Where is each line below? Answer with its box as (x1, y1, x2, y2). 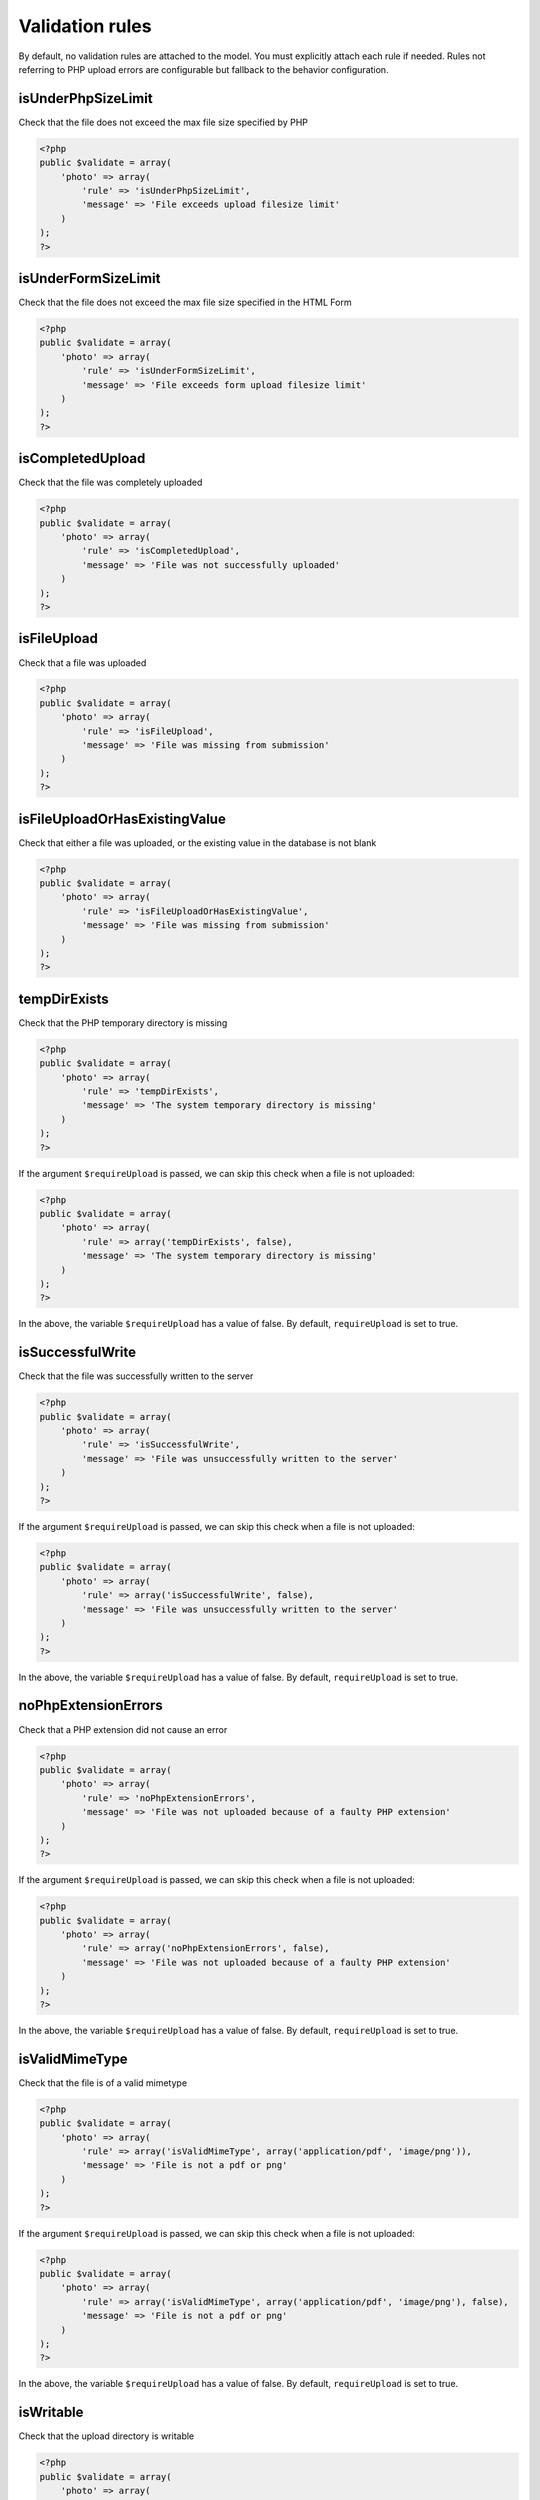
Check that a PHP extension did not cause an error (18, 1723, 228, 1735)
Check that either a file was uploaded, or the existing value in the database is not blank (18, 836, 377, 849)
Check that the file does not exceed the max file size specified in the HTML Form (18, 296, 352, 309)
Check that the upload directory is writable (18, 2430, 195, 2442)
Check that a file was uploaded (18, 656, 147, 669)
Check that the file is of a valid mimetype (18, 2076, 188, 2089)
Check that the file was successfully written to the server (18, 1370, 254, 1382)
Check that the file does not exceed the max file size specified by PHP (18, 116, 309, 128)
